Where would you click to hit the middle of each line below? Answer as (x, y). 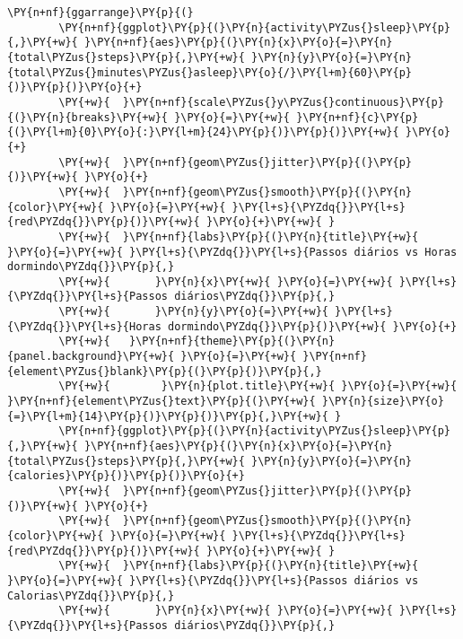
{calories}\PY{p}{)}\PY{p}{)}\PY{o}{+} (126, 476)
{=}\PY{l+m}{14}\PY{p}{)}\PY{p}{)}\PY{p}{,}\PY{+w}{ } (175, 416)
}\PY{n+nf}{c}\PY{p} (358, 117)
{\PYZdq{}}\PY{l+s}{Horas (84, 326)
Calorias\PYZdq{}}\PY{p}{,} (91, 595)
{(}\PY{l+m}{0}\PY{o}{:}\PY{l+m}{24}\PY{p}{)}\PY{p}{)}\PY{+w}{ (203, 132)
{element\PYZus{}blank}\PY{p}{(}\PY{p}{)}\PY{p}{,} (165, 371)
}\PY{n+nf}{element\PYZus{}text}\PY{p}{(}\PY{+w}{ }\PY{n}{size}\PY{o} (226, 402)
